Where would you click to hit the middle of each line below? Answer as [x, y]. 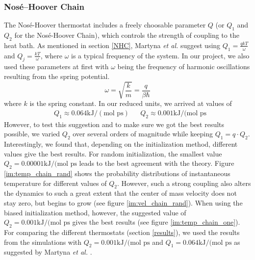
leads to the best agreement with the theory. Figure [157, 163]
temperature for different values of [55, 183]
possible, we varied [32, 134]
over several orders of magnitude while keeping [143, 134]
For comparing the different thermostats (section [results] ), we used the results [122, 232]
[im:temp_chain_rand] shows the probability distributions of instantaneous [117, 173]
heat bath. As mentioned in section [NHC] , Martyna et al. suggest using [112, 45]
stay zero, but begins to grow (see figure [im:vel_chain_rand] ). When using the [123, 202]
